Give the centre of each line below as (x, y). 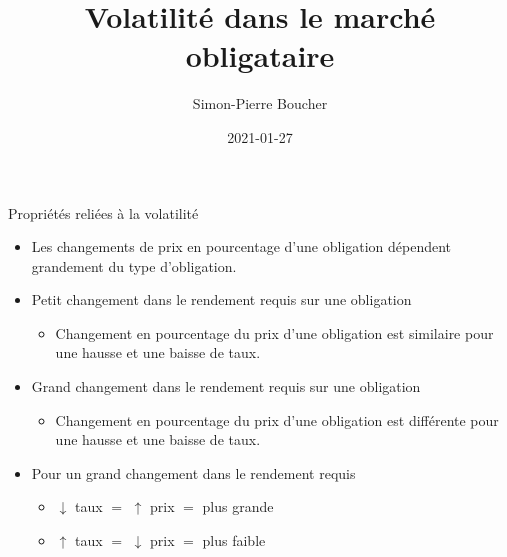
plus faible (234, 540)
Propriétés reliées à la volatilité (103, 212)
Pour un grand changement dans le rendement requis (193, 472)
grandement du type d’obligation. (134, 265)
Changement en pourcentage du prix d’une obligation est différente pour (277, 419)
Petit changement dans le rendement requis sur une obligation (221, 299)
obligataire (260, 55)
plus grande (238, 506)
